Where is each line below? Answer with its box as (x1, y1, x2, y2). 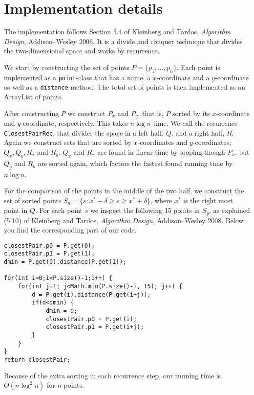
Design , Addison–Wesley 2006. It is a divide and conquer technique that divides (4, 36, 243, 46)
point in (4, 205, 28, 215)
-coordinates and (137, 137, 188, 147)
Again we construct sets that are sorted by (4, 137, 131, 147)
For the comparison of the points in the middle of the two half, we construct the (4, 186, 244, 196)
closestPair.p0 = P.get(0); (4, 242, 95, 249)
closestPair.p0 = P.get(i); (45, 315, 137, 323)
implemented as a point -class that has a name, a (4, 72, 151, 82)
